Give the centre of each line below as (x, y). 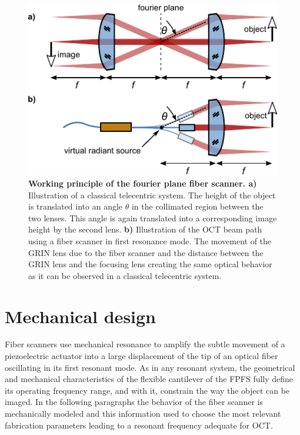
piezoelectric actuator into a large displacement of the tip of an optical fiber (141, 356)
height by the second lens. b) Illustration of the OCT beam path (145, 229)
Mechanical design (81, 316)
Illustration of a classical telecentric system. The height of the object (152, 195)
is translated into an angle (76, 206)
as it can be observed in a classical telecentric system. (125, 275)
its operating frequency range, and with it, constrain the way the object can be (147, 390)
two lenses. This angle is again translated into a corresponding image (153, 217)
